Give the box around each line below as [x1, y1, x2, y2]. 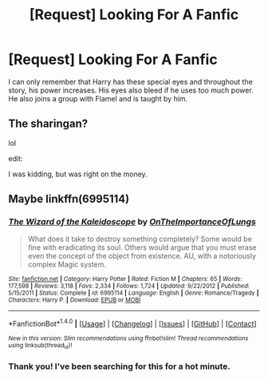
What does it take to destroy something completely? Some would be [27, 234, 253, 244]
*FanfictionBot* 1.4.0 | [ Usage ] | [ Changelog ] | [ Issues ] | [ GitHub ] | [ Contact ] [8, 318, 257, 329]
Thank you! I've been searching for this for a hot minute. [8, 361, 231, 372]
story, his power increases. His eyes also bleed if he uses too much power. [8, 85, 254, 95]
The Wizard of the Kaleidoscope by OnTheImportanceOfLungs [8, 216, 257, 228]
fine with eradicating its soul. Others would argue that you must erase [27, 243, 257, 252]
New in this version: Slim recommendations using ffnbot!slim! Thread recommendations [8, 334, 249, 342]
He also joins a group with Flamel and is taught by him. [8, 93, 188, 103]
